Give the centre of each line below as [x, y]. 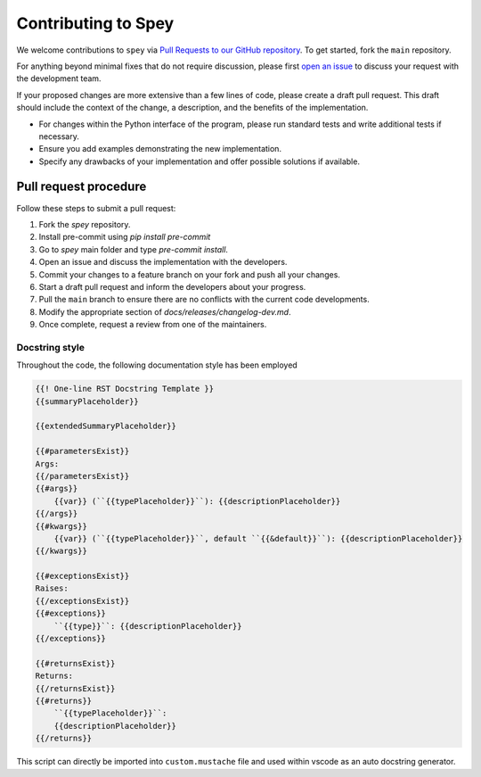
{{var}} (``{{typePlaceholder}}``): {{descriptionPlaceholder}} [197, 501]
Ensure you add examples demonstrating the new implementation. [160, 149]
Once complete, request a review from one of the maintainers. [153, 325]
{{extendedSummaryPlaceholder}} [106, 426]
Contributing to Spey [95, 23]
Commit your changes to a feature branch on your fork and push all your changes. [189, 274]
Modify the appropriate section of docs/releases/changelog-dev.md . [165, 311]
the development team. [59, 79]
